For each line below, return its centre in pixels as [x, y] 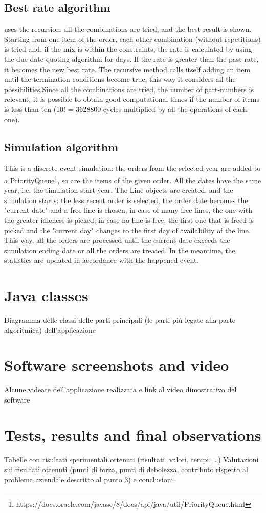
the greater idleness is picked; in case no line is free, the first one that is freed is [129, 220]
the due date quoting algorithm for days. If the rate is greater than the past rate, [131, 59]
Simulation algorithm [61, 147]
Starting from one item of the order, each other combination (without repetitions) [132, 39]
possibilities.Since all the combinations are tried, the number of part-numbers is [129, 89]
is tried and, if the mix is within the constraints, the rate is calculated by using [128, 49]
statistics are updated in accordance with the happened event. [102, 260]
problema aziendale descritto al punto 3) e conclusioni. [90, 479]
